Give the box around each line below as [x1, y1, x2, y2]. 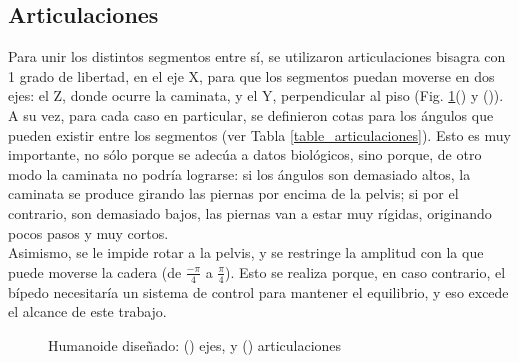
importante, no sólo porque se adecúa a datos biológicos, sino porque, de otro [8, 144, 482, 165]
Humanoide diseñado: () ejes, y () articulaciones [48, 334, 342, 355]
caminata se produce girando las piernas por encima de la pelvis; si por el [8, 183, 459, 204]
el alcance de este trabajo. [8, 301, 167, 322]
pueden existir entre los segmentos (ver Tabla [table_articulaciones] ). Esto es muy [8, 124, 511, 145]
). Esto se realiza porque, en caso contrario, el [224, 261, 506, 282]
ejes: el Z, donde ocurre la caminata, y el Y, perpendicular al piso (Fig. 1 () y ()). [8, 85, 504, 106]
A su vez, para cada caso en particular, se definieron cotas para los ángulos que [8, 104, 494, 125]
